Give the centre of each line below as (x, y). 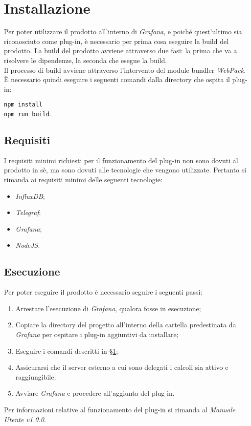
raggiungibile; (36, 376)
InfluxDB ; (30, 196)
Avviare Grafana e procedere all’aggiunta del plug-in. (95, 393)
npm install (23, 105)
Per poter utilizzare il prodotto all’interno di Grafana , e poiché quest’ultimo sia (123, 32)
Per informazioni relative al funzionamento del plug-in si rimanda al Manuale (120, 409)
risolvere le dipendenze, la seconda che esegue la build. (86, 60)
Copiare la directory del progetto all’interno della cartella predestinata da (126, 325)
